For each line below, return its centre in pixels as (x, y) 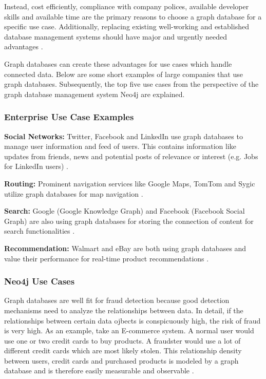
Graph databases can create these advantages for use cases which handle (118, 63)
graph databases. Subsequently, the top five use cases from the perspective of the (131, 84)
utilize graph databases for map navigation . (74, 193)
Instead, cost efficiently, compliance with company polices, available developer (127, 6)
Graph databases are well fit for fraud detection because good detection (117, 300)
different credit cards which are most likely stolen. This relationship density (123, 350)
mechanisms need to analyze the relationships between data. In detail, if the (124, 310)
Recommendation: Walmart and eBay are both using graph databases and (125, 248)
